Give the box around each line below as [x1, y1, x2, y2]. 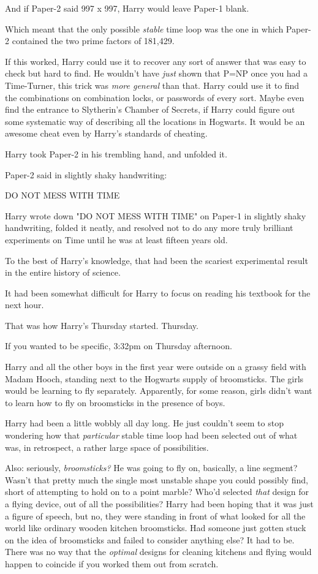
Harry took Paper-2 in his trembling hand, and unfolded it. [5, 147, 227, 160]
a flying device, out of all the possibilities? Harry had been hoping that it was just [5, 497, 314, 510]
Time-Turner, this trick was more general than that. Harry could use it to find [5, 78, 300, 91]
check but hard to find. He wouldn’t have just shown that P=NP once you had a [5, 67, 308, 80]
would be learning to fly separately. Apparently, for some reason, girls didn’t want [5, 384, 312, 397]
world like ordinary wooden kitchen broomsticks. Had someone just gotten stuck [5, 521, 306, 534]
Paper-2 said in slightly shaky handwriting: [5, 168, 167, 181]
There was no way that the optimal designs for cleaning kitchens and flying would [5, 545, 312, 558]
